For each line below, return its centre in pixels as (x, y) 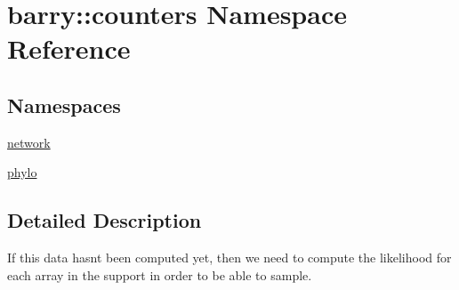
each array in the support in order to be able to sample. (160, 274)
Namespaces (64, 105)
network (29, 142)
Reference (69, 48)
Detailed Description (105, 220)
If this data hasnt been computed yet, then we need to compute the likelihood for (229, 258)
